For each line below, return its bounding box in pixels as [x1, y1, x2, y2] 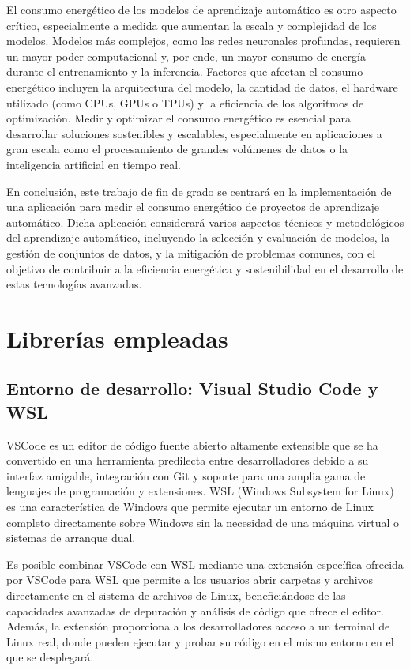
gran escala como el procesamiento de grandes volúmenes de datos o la [6, 141, 348, 157]
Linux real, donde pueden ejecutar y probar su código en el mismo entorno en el [6, 633, 394, 649]
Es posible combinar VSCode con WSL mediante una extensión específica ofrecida [6, 555, 404, 572]
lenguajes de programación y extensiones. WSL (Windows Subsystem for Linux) [6, 483, 394, 499]
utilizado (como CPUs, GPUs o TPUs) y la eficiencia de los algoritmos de [6, 94, 364, 111]
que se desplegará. [6, 649, 94, 665]
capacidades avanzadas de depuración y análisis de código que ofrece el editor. [6, 602, 384, 619]
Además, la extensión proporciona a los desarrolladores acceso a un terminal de [6, 618, 390, 634]
